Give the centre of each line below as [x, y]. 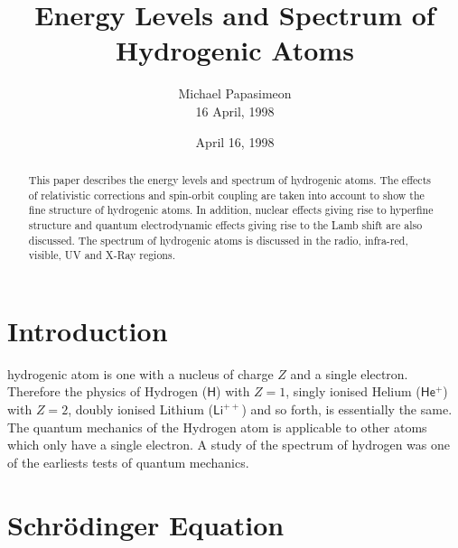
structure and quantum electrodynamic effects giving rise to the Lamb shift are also [225, 224]
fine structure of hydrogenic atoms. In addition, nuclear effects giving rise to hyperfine [231, 210]
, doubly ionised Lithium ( [141, 409]
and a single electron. [349, 373]
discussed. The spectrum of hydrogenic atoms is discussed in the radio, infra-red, [218, 240]
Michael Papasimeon [235, 93]
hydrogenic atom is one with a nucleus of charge [140, 373]
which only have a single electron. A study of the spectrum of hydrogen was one [229, 445]
